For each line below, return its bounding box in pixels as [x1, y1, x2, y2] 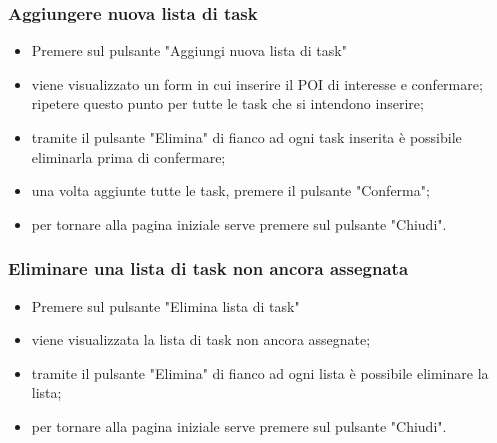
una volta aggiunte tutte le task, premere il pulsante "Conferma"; [31, 180, 430, 201]
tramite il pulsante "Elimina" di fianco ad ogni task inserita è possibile [31, 127, 462, 147]
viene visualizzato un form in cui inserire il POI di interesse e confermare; [31, 73, 483, 94]
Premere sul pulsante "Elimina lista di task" [31, 295, 300, 316]
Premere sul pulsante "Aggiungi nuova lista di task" [31, 40, 347, 61]
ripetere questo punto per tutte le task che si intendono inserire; [31, 93, 424, 114]
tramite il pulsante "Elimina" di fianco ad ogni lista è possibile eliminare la [31, 362, 489, 383]
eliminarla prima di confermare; [31, 146, 226, 167]
